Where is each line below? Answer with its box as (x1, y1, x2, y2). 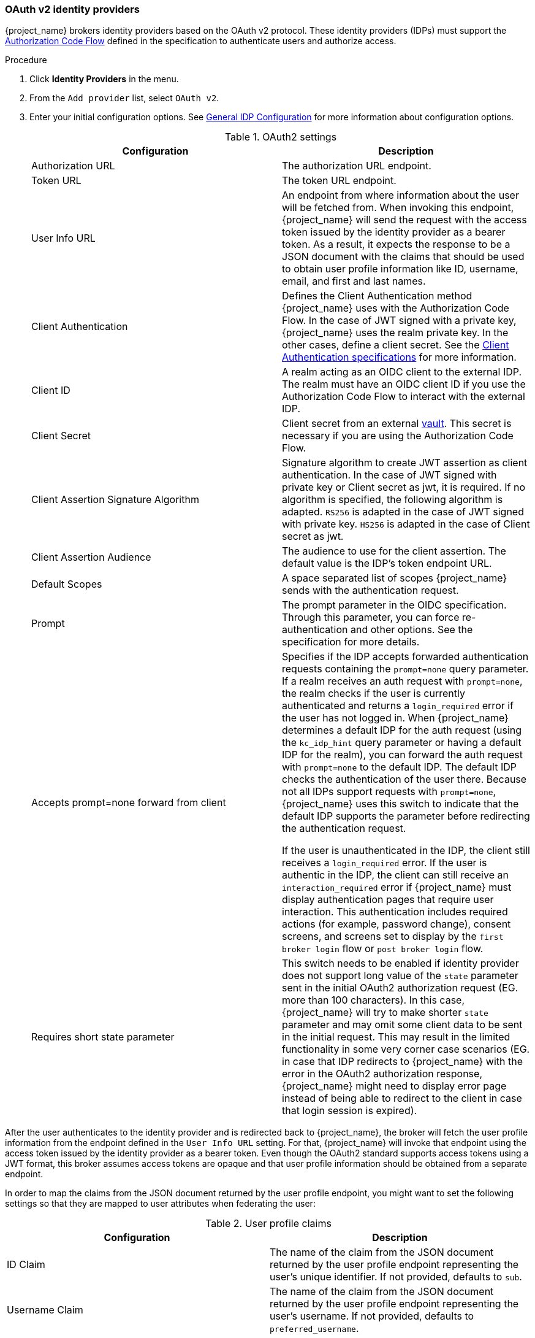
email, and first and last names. (282, 275, 426, 288)
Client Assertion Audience (31, 551, 151, 564)
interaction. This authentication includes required (282, 905, 508, 918)
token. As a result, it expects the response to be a (282, 238, 510, 251)
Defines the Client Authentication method (282, 290, 472, 302)
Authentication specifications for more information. (282, 351, 517, 364)
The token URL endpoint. (282, 174, 397, 187)
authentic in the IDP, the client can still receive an (282, 869, 509, 882)
